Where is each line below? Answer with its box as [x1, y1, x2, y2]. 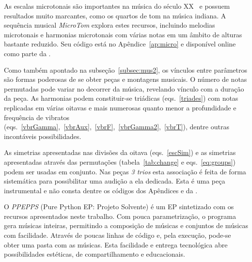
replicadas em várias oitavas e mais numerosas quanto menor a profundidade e [4, 102, 236, 112]
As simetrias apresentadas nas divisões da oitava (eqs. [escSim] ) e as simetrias [4, 147, 236, 157]
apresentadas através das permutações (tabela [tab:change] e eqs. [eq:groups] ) [4, 156, 236, 167]
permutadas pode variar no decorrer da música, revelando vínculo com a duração [4, 83, 244, 93]
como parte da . [4, 48, 51, 58]
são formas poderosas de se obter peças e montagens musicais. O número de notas [4, 74, 247, 84]
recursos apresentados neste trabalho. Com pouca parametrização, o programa [4, 211, 236, 221]
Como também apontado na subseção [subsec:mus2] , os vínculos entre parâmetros [4, 64, 247, 75]
